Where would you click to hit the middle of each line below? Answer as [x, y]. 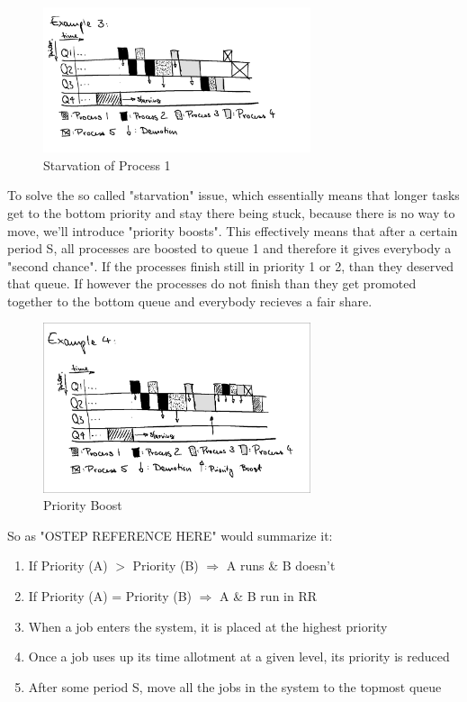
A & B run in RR [269, 595]
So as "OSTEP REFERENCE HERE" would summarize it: [170, 535]
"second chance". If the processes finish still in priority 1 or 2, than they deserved [231, 265]
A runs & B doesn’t [281, 565]
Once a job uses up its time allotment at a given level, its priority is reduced [239, 656]
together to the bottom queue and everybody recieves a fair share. [190, 301]
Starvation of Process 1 [107, 164]
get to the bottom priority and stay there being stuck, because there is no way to [231, 212]
